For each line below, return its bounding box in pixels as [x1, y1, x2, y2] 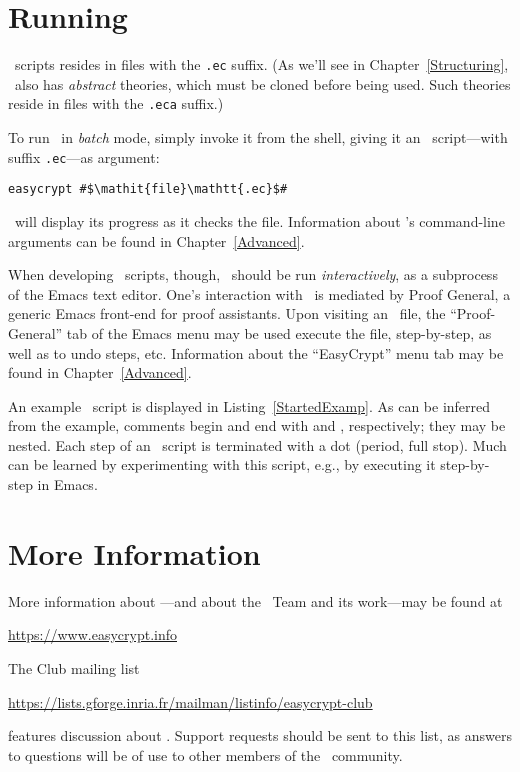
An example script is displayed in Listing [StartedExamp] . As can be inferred [8, 395, 491, 416]
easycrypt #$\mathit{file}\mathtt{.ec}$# [8, 182, 288, 197]
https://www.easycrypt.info [8, 624, 177, 645]
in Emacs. [37, 474, 98, 495]
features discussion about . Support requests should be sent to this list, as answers [8, 725, 512, 746]
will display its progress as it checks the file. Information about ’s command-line [14, 210, 505, 231]
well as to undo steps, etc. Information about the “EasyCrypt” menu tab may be [8, 342, 504, 363]
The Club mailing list [8, 657, 140, 678]
